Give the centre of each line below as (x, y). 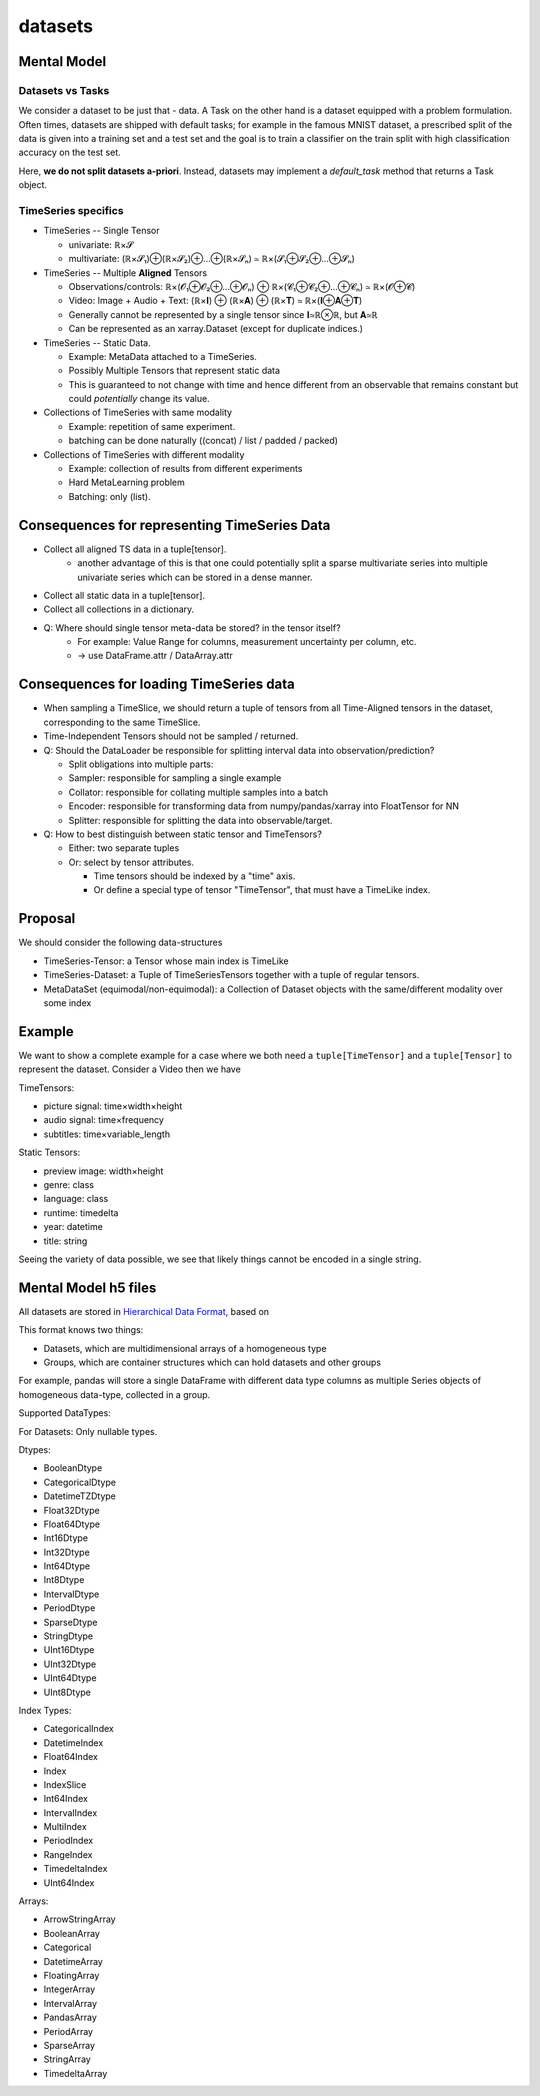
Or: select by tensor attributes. (131, 862)
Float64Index (71, 1757)
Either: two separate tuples (124, 848)
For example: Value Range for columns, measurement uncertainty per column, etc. (247, 642)
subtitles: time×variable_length (106, 1134)
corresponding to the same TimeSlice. (122, 722)
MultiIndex (65, 1827)
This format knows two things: (81, 1330)
